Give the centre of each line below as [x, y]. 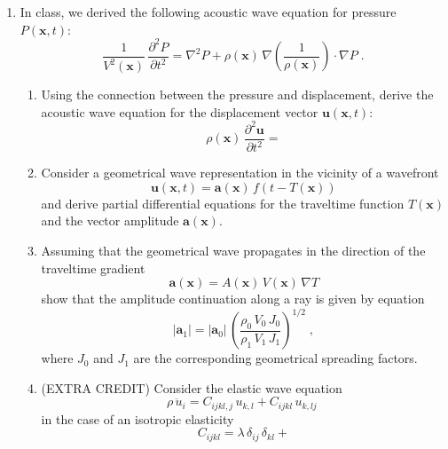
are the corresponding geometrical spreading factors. [275, 358]
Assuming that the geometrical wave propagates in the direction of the [233, 250]
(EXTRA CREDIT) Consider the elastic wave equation [192, 387]
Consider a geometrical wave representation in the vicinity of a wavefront [240, 173]
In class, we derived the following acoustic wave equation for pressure [208, 12]
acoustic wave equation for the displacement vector [180, 111]
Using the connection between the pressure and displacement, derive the [237, 95]
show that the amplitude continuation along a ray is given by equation [233, 299]
